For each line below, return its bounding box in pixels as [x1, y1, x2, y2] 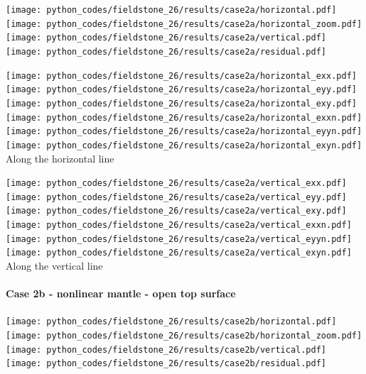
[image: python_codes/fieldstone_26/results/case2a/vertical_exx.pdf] [6, 178, 347, 189]
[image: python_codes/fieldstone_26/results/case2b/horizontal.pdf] [6, 317, 337, 327]
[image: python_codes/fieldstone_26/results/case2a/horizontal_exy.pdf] [6, 98, 357, 109]
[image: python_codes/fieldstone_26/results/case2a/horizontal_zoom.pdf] [6, 18, 362, 29]
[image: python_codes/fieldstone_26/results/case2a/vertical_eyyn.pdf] [6, 233, 352, 244]
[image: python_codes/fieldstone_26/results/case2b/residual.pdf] [6, 358, 327, 369]
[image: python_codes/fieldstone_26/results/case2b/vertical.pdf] [6, 344, 327, 355]
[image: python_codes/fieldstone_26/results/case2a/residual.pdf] [6, 46, 327, 57]
